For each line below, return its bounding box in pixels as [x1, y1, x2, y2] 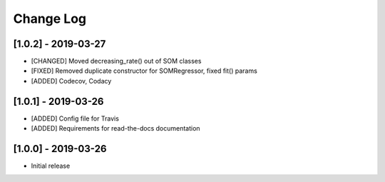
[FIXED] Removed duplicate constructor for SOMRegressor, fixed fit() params [31, 66, 258, 75]
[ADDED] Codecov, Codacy [31, 76, 112, 85]
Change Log [13, 11, 87, 26]
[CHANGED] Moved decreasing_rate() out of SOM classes [31, 57, 202, 66]
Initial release [31, 161, 71, 171]
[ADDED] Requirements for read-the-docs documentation [31, 124, 200, 133]
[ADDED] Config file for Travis [31, 114, 119, 123]
